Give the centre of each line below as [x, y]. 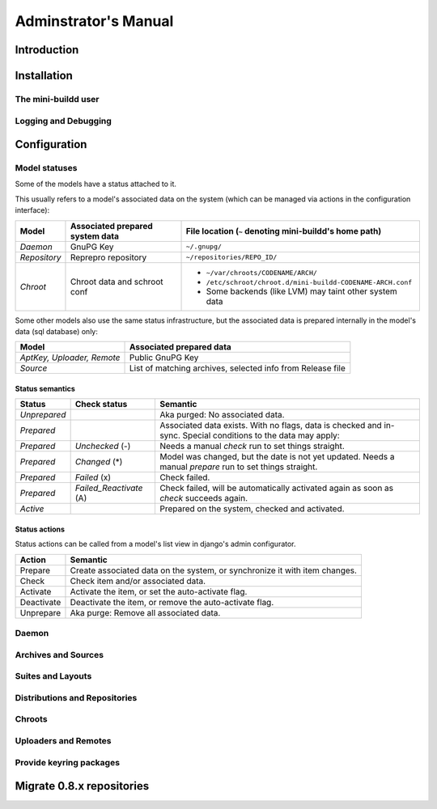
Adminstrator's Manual [94, 21]
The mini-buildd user [57, 99]
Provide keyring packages [68, 762]
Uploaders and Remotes [64, 741]
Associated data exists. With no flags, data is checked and [270, 426]
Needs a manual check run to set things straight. [252, 447]
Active [32, 509]
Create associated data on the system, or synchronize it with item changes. [214, 570]
